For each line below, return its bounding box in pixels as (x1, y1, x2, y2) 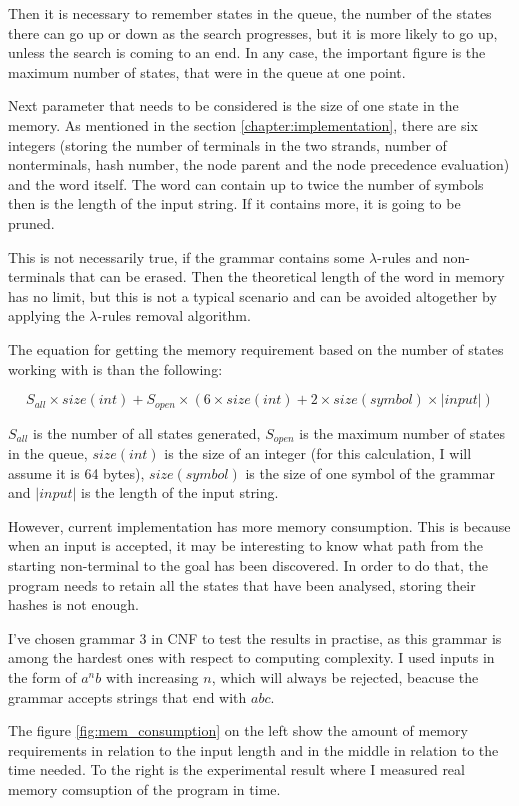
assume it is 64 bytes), (8, 462, 145, 483)
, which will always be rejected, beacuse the (211, 666, 479, 687)
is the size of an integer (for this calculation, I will (164, 443, 472, 463)
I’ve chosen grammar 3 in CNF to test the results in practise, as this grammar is (8, 627, 502, 648)
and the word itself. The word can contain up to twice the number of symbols (8, 173, 484, 194)
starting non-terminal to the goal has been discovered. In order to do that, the (8, 554, 488, 575)
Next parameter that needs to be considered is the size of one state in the (8, 95, 459, 116)
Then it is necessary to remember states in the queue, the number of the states (8, 3, 492, 23)
